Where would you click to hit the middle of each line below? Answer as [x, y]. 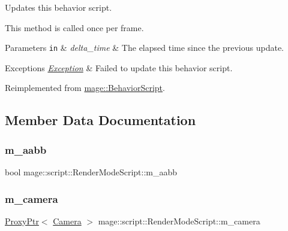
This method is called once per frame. [74, 27]
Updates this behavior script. [58, 7]
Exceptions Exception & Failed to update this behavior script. [119, 67]
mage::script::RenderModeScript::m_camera [179, 221]
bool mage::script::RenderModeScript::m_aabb [91, 172]
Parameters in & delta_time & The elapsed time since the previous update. [144, 48]
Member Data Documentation [100, 120]
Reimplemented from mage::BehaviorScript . [85, 88]
